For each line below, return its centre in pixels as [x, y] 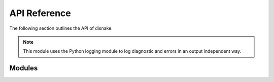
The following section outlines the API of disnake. [61, 28]
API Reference [40, 13]
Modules [24, 68]
